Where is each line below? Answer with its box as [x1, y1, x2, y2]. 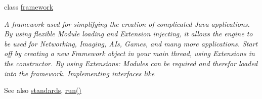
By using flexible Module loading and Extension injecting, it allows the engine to [4, 28, 253, 39]
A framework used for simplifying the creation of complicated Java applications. [4, 18, 250, 29]
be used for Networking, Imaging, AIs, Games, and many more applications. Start [4, 38, 258, 48]
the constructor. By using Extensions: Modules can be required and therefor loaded [4, 58, 258, 68]
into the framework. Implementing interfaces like [4, 68, 155, 78]
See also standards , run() [4, 85, 81, 95]
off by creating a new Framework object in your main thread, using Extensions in [4, 48, 255, 59]
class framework [4, 2, 54, 12]
